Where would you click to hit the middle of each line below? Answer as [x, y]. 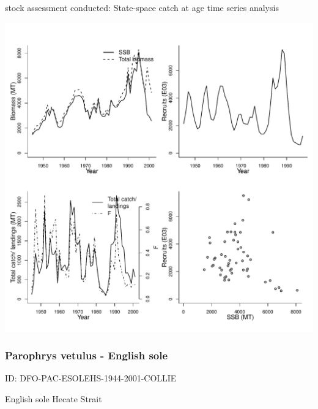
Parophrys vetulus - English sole [87, 355]
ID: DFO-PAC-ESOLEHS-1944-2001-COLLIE [91, 378]
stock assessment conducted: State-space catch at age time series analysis [142, 7]
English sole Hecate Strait [54, 399]
